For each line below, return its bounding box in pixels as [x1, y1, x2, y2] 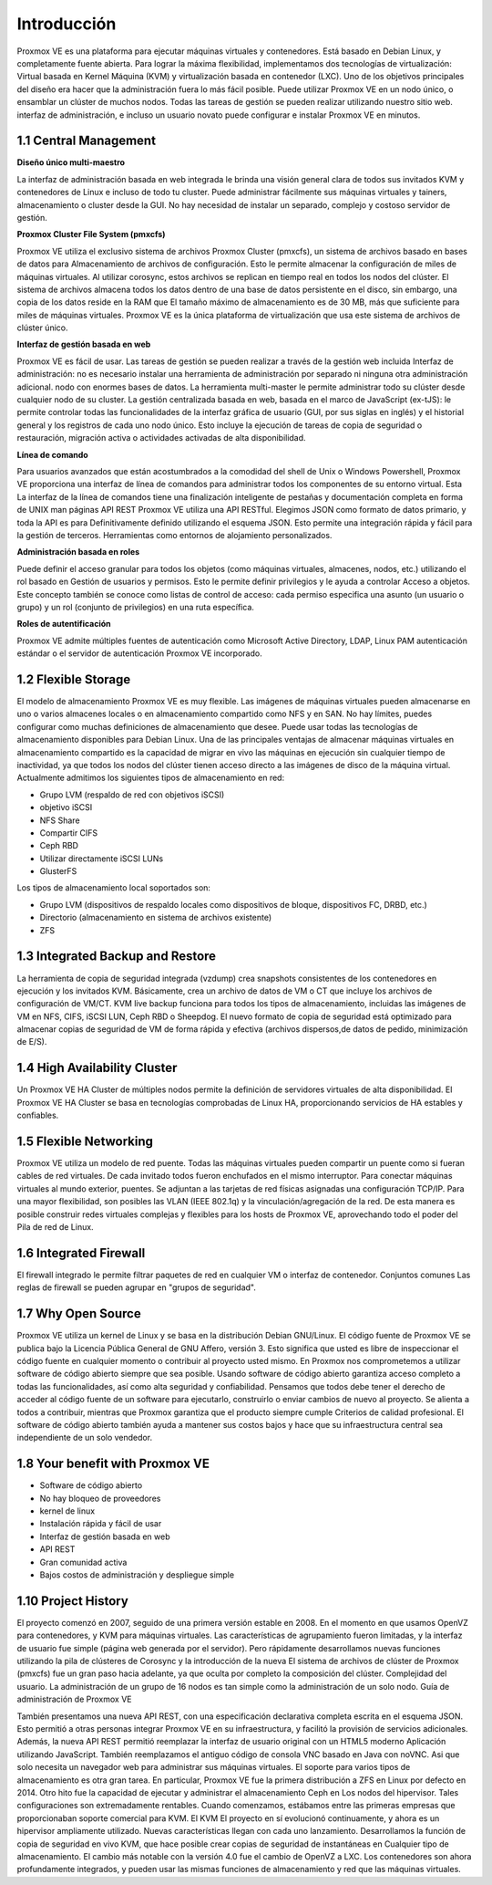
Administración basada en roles [16, 547, 140, 557]
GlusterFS [39, 866, 77, 877]
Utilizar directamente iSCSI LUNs [39, 853, 164, 864]
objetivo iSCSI [39, 802, 93, 813]
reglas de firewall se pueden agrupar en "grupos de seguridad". [16, 1282, 257, 1293]
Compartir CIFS [39, 827, 98, 838]
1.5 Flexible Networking [16, 1133, 154, 1149]
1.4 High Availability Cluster [16, 1060, 178, 1076]
